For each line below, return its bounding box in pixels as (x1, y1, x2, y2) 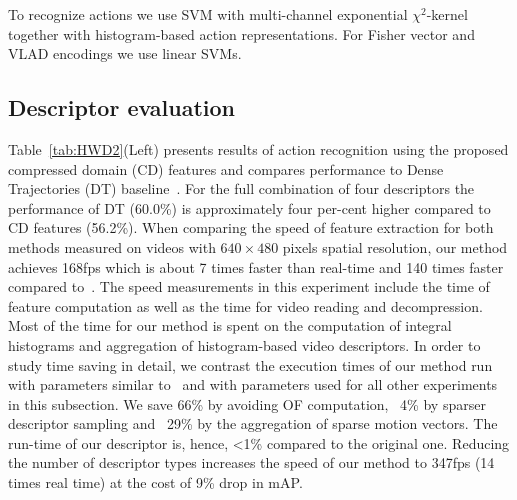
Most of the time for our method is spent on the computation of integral (8, 315, 452, 336)
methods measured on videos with (8, 236, 216, 257)
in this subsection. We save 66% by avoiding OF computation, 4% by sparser (8, 393, 486, 414)
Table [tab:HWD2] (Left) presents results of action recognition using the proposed (8, 138, 509, 159)
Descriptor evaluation (8, 92, 236, 123)
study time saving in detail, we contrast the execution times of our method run (8, 354, 493, 375)
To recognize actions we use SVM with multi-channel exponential (8, 4, 408, 24)
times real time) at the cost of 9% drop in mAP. (8, 472, 303, 493)
